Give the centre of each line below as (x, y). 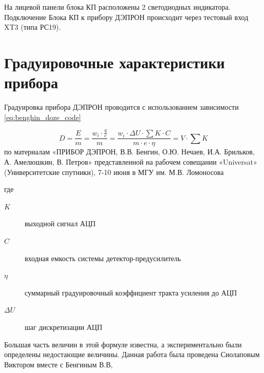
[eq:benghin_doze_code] (43, 117)
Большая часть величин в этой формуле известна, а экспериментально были (123, 344)
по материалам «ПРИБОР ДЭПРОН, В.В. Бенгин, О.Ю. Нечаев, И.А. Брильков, (129, 152)
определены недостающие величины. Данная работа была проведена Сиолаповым (132, 354)
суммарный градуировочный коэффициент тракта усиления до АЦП (131, 292)
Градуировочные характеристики (115, 62)
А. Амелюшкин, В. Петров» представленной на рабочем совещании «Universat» (131, 162)
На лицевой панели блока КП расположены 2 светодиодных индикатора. (117, 7)
